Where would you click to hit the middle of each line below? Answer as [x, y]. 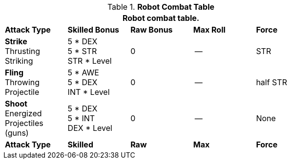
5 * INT [81, 118]
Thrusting [23, 51]
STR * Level [90, 61]
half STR [271, 82]
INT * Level [89, 92]
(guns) [17, 133]
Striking [19, 61]
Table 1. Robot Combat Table [161, 7]
